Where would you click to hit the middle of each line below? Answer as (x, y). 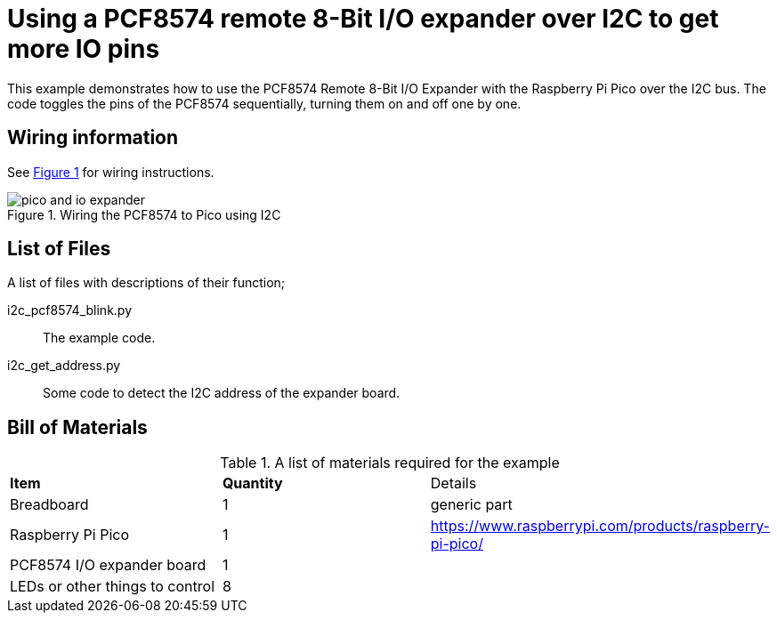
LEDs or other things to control (113, 587)
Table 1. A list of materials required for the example (390, 463)
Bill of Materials (77, 427)
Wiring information (93, 138)
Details (453, 483)
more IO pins (84, 49)
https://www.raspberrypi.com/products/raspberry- (600, 526)
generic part (471, 505)
